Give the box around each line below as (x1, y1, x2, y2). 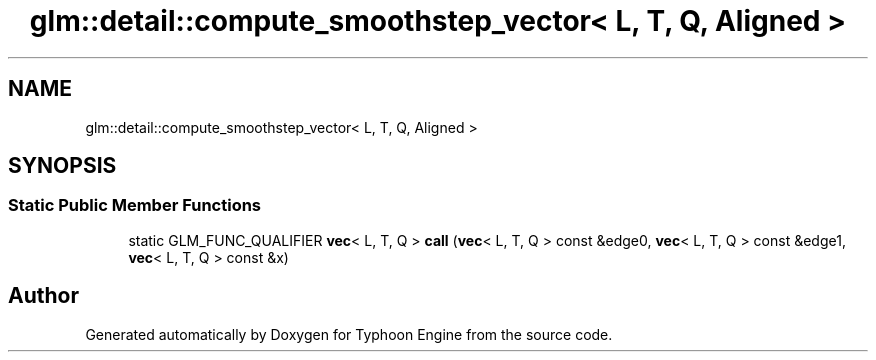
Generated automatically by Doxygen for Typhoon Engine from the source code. (85, 325, 613, 343)
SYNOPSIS (8, 153, 117, 179)
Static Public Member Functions (8, 195, 262, 216)
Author (8, 283, 79, 309)
